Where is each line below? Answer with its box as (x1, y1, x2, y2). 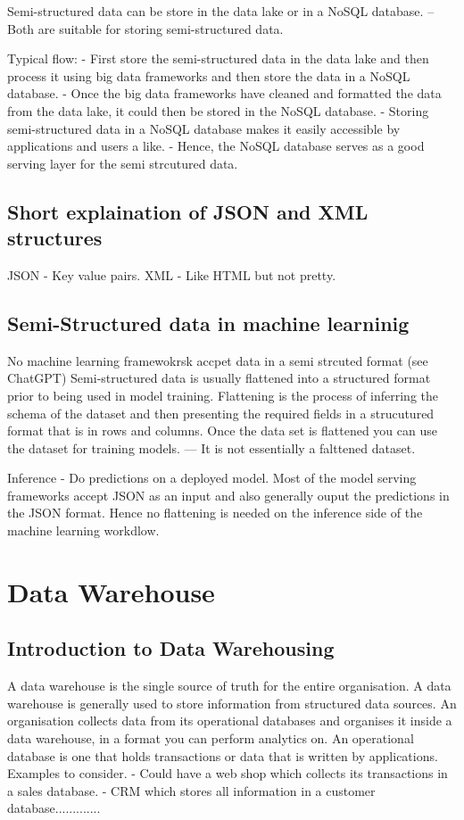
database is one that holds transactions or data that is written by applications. (7, 746, 438, 765)
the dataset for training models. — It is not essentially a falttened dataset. (7, 438, 416, 457)
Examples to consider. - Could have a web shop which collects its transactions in (7, 764, 448, 783)
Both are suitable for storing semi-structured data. (7, 19, 284, 37)
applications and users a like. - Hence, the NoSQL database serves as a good (7, 137, 425, 155)
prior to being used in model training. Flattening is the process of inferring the (7, 385, 439, 404)
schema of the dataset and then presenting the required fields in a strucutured (7, 403, 435, 422)
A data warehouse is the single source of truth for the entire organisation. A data (7, 676, 452, 695)
